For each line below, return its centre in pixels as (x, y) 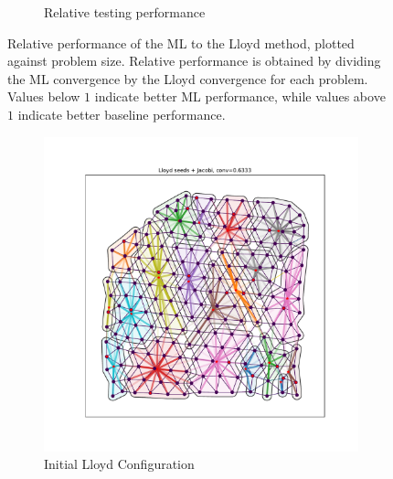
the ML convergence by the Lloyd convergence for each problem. (188, 78)
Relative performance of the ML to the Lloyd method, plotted (181, 43)
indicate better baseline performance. (122, 114)
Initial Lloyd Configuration (119, 464)
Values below (44, 96)
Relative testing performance (125, 12)
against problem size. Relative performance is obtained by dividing (194, 61)
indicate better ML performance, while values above (240, 96)
